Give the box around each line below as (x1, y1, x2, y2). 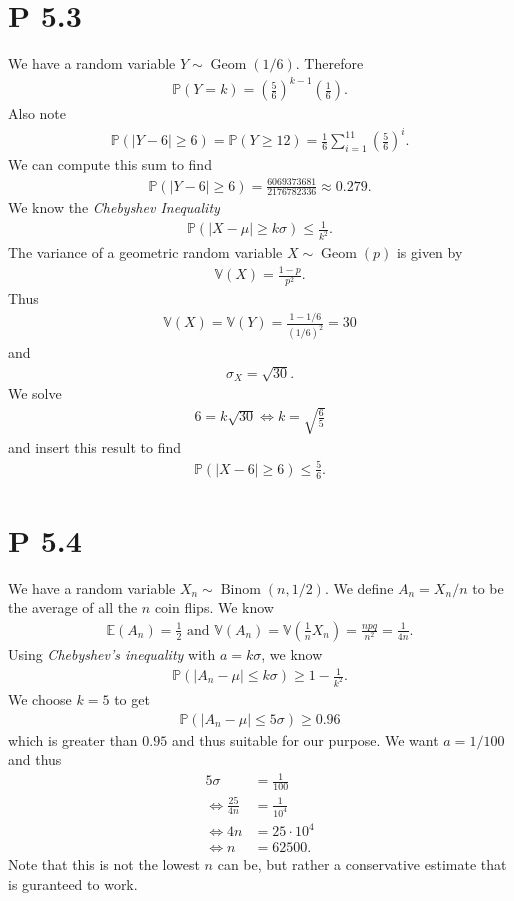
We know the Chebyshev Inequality (8, 197, 220, 218)
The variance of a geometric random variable (8, 242, 283, 263)
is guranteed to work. (8, 873, 138, 894)
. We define (324, 577, 394, 598)
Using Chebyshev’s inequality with (8, 643, 216, 664)
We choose (8, 688, 72, 709)
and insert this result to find (8, 436, 181, 457)
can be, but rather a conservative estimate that (217, 854, 507, 875)
